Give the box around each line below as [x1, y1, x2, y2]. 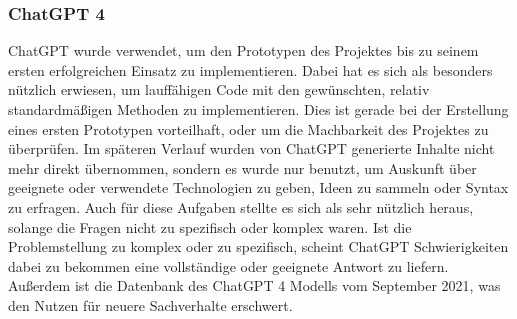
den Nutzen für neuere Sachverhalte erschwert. [8, 294, 293, 315]
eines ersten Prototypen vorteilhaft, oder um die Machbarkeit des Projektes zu [8, 118, 489, 139]
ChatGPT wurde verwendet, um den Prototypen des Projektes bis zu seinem [8, 40, 479, 61]
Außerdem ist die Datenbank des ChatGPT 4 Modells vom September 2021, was [8, 275, 501, 296]
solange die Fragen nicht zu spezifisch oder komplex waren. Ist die [8, 216, 412, 237]
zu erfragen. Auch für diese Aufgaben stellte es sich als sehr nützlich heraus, [8, 196, 474, 217]
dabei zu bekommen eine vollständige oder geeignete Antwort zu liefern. [8, 255, 449, 276]
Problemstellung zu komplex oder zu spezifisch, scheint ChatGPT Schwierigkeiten [8, 236, 509, 257]
